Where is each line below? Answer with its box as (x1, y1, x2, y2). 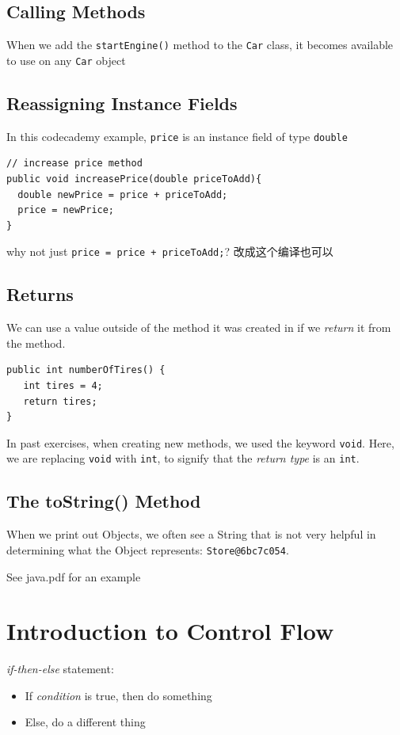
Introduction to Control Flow (6, 615, 334, 647)
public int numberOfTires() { (6, 364, 166, 376)
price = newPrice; (17, 204, 115, 216)
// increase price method (6, 158, 143, 169)
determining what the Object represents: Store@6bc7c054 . (6, 541, 289, 558)
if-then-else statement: (6, 661, 114, 677)
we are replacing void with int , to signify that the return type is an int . (6, 450, 360, 467)
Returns (6, 282, 74, 307)
